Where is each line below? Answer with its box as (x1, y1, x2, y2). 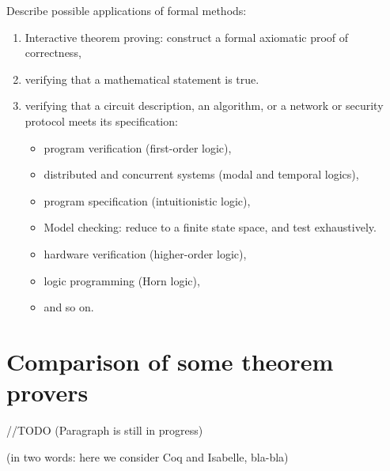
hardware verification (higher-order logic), (44, 245, 247, 262)
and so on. (44, 299, 94, 315)
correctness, (25, 44, 81, 61)
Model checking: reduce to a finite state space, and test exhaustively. (44, 219, 377, 236)
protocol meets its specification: (25, 112, 178, 129)
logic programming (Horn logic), (44, 272, 200, 288)
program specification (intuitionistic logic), (44, 192, 251, 209)
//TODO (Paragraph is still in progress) (6, 422, 203, 439)
